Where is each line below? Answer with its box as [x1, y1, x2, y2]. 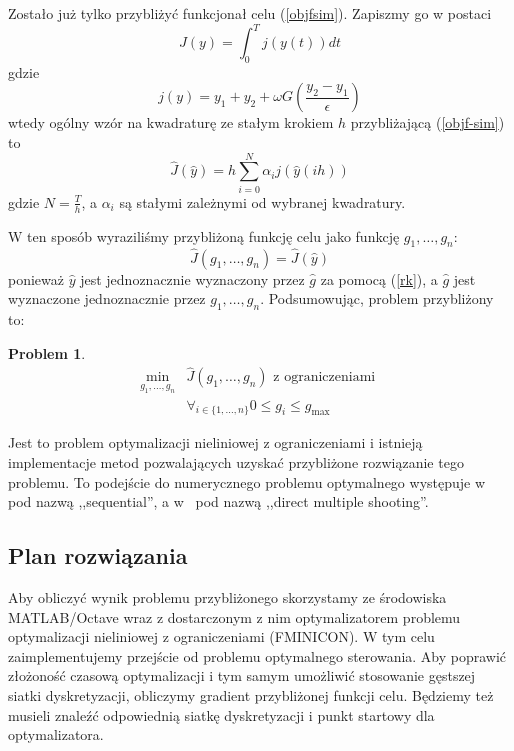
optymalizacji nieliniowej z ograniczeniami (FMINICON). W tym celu [8, 626, 435, 647]
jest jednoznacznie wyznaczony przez [80, 268, 305, 289]
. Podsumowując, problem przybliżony [260, 288, 494, 309]
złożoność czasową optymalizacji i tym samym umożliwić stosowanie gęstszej [8, 665, 476, 686]
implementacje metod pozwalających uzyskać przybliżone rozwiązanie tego [8, 452, 464, 473]
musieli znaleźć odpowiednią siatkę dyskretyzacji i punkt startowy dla [8, 704, 435, 725]
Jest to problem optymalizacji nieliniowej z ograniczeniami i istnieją [8, 432, 423, 453]
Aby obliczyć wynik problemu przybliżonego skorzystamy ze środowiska [8, 587, 447, 608]
